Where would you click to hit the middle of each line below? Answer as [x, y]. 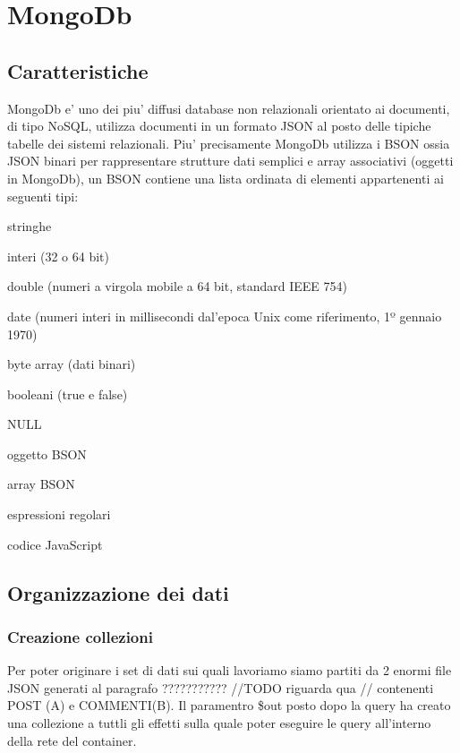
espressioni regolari [59, 514]
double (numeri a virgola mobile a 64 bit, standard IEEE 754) [177, 286]
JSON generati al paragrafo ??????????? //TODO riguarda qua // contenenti [221, 687]
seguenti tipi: [43, 196]
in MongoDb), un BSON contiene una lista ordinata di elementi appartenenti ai [226, 178]
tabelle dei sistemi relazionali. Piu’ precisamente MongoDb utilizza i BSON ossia [229, 143]
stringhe [30, 226]
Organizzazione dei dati [118, 592]
